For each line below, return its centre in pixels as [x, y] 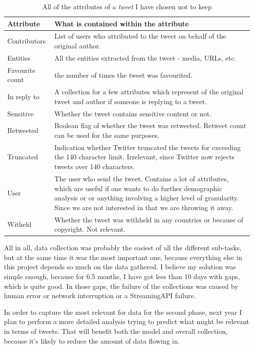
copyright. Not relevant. [90, 229]
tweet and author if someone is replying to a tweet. [131, 101]
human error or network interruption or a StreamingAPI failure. [100, 295]
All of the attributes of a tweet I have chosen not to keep [127, 6]
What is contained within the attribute [122, 23]
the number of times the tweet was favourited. [123, 75]
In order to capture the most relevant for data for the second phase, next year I [123, 312]
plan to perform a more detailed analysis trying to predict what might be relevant [127, 321]
